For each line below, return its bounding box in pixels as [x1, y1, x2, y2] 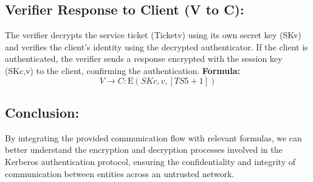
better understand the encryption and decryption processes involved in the [5, 143, 283, 156]
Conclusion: [5, 103, 80, 121]
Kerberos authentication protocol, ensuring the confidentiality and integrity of [5, 155, 295, 167]
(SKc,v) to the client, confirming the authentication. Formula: [5, 64, 240, 76]
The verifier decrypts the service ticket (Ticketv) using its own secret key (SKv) [5, 29, 301, 41]
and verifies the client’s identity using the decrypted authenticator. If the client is [5, 40, 308, 53]
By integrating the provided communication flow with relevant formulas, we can [5, 131, 302, 144]
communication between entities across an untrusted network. [5, 167, 235, 180]
